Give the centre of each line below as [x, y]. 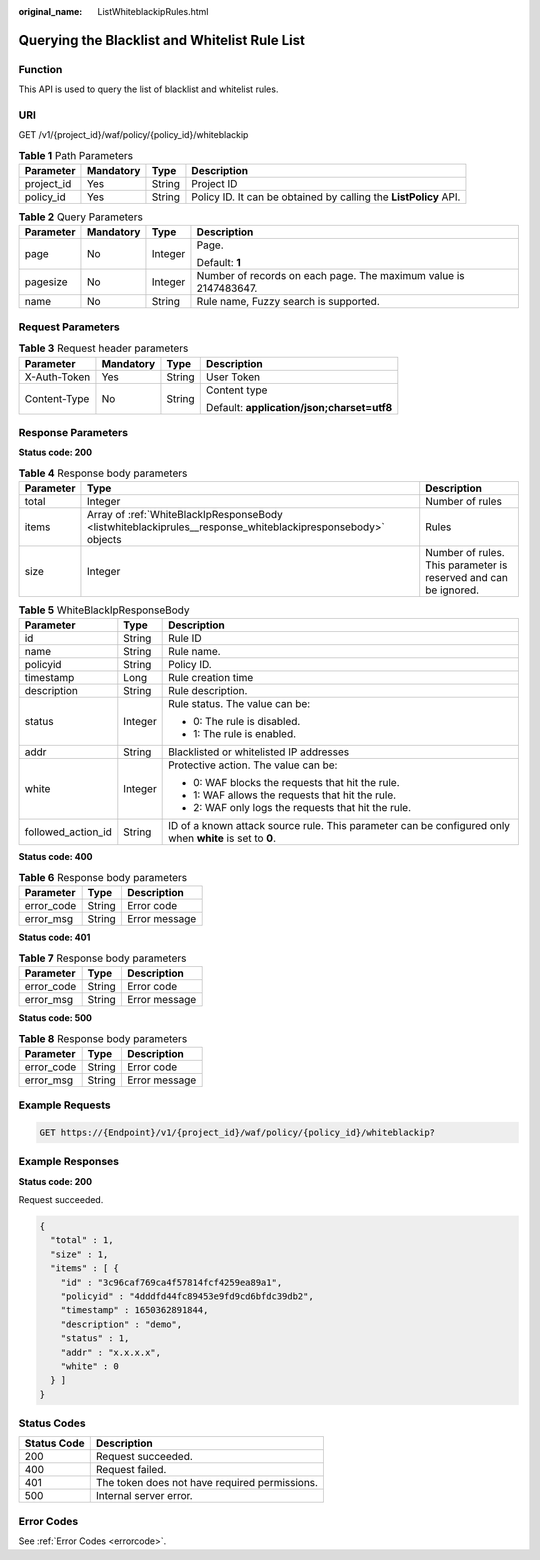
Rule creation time [211, 678]
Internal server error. [144, 1496]
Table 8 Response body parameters [103, 1038]
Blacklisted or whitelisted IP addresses [259, 752]
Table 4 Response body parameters [103, 473]
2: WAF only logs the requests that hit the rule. [302, 808]
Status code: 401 [54, 937]
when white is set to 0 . [222, 838]
